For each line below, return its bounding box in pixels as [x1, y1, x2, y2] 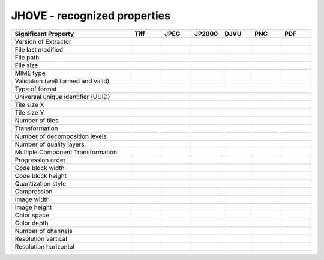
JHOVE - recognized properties [11, 9, 171, 22]
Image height [14, 203, 52, 211]
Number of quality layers [14, 140, 85, 148]
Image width [14, 195, 50, 204]
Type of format [14, 85, 57, 93]
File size [14, 61, 38, 69]
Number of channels [14, 226, 73, 235]
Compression [14, 187, 53, 195]
